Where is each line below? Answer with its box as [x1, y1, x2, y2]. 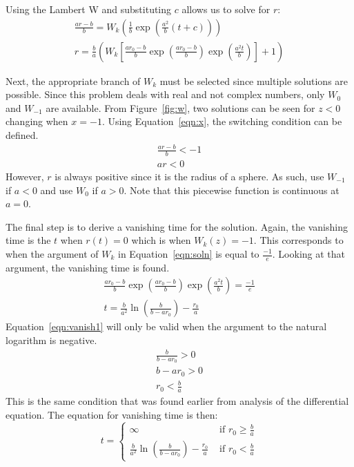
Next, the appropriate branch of [6, 73, 141, 88]
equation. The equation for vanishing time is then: [6, 407, 218, 421]
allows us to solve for [181, 2, 271, 16]
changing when [6, 114, 68, 128]
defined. [6, 128, 39, 142]
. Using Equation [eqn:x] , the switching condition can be [101, 114, 342, 128]
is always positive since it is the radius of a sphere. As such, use [55, 169, 324, 184]
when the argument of [6, 247, 99, 260]
